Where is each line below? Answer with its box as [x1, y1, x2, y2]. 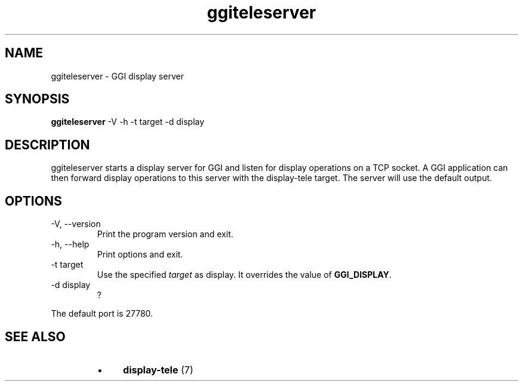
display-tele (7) [123, 363, 193, 376]
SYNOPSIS [5, 91, 70, 107]
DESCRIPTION [5, 137, 90, 152]
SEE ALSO [5, 329, 66, 344]
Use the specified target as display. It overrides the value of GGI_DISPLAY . [97, 269, 392, 280]
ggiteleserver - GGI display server [51, 71, 184, 81]
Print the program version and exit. [97, 229, 233, 240]
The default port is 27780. [51, 308, 153, 319]
